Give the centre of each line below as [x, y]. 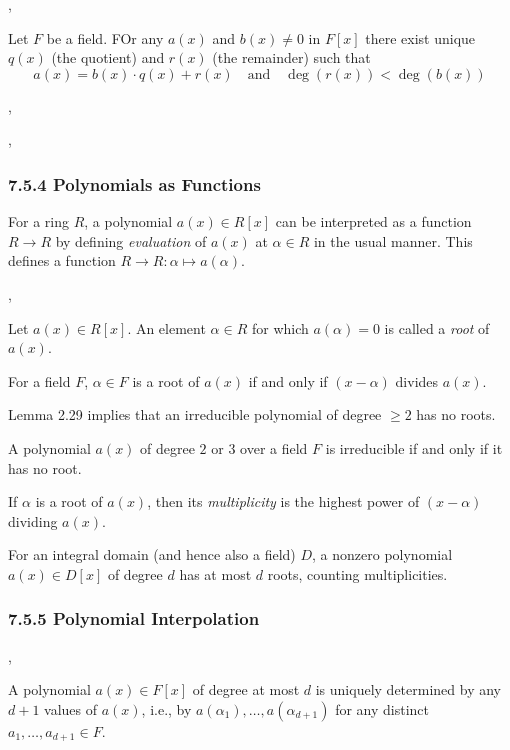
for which [280, 327]
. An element [166, 327]
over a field [274, 447]
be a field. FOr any [105, 37]
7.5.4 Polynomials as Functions [134, 183]
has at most [215, 573]
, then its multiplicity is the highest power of [283, 501]
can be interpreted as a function [373, 221]
